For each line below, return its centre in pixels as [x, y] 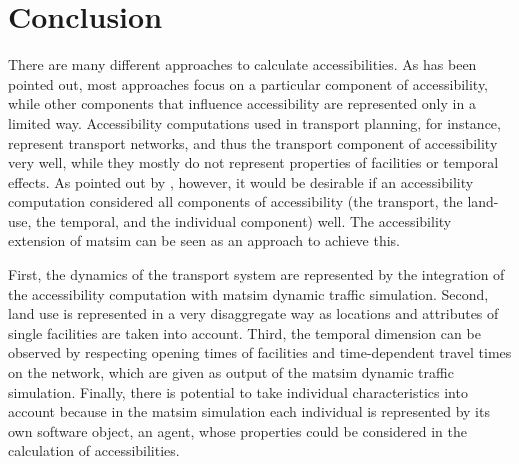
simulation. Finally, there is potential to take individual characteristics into [238, 391]
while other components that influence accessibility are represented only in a [242, 103]
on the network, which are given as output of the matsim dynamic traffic [231, 372]
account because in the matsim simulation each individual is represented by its [249, 411]
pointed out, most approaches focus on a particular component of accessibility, [248, 83]
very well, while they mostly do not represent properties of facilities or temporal [253, 162]
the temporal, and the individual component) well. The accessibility [244, 220]
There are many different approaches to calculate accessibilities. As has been [242, 64]
